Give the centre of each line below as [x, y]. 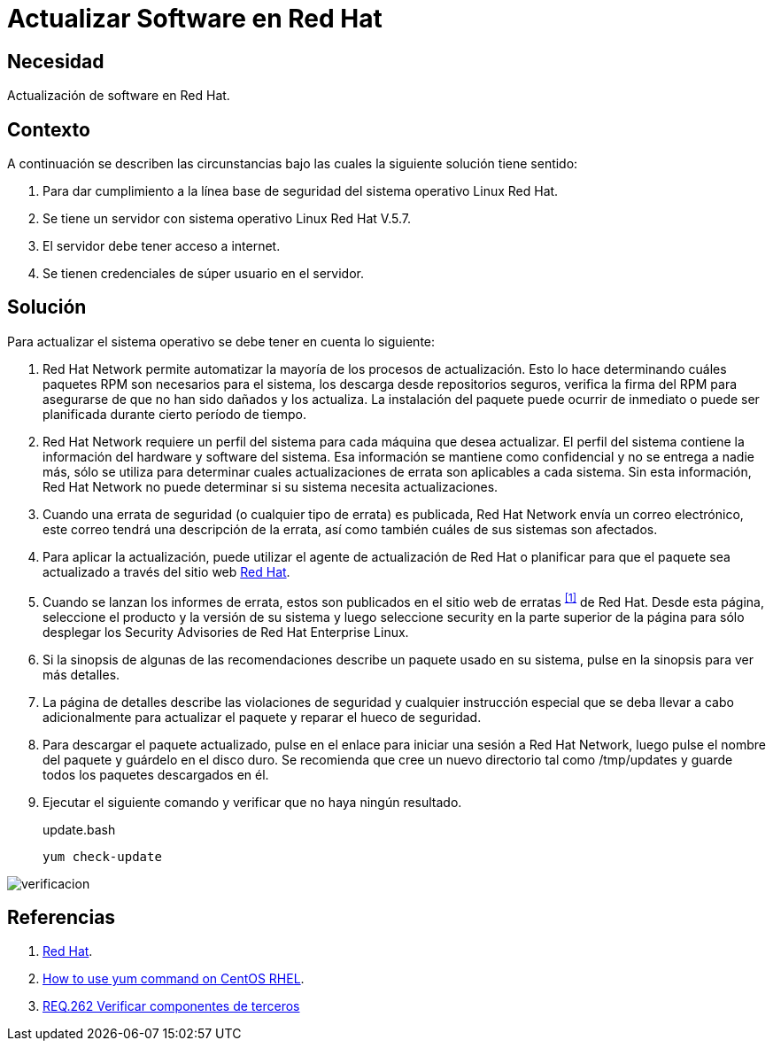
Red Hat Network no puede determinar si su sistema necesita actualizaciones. [271, 486]
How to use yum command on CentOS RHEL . [174, 979]
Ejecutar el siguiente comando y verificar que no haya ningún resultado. [252, 802]
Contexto [49, 129]
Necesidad [56, 61]
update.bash [79, 829]
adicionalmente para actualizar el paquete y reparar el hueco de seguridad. [262, 717]
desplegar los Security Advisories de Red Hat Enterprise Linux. [226, 632]
